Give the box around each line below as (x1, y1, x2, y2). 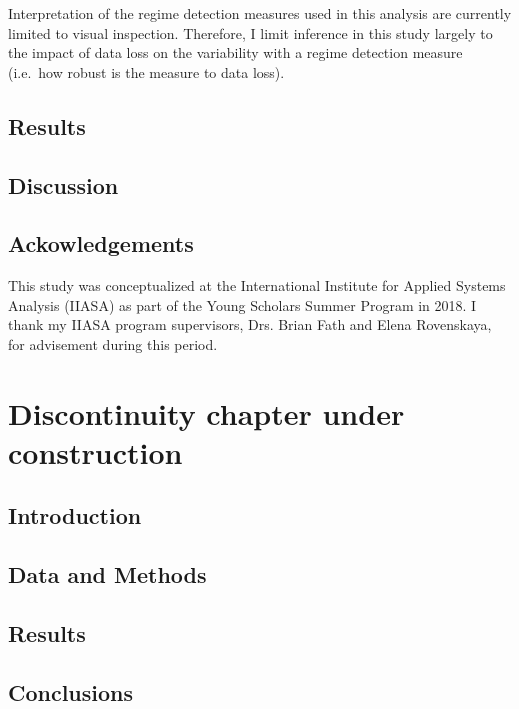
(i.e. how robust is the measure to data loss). (8, 61, 285, 82)
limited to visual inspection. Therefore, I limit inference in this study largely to (8, 22, 493, 43)
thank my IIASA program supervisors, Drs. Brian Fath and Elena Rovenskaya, (8, 314, 492, 335)
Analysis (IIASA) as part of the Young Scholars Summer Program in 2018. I (8, 294, 477, 315)
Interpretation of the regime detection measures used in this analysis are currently (8, 3, 512, 23)
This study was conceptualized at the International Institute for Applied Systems (8, 275, 506, 296)
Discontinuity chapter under (8, 392, 405, 433)
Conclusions (8, 676, 134, 707)
